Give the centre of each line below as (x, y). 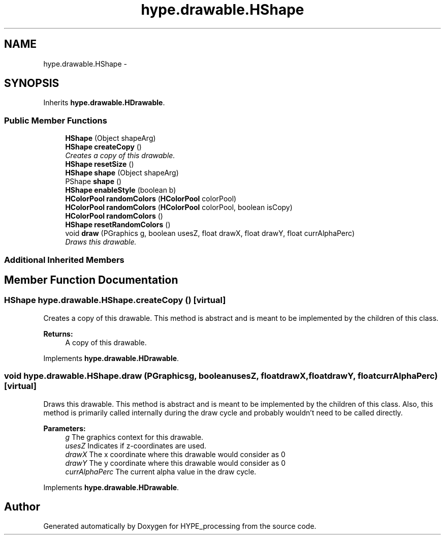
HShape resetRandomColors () (118, 225)
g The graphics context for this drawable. (134, 437)
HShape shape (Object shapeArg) (122, 173)
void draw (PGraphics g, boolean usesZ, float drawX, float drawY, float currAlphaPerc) (210, 233)
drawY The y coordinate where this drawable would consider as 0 (176, 463)
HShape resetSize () (100, 164)
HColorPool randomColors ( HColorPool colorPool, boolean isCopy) (179, 207)
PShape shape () (93, 182)
